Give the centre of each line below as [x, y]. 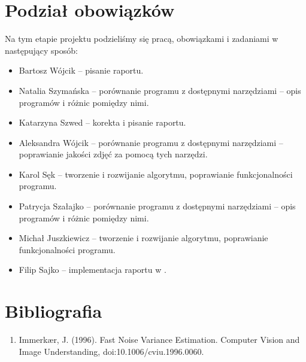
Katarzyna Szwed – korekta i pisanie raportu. [102, 122]
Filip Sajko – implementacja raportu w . [93, 270]
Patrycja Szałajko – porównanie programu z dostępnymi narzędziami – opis [157, 206]
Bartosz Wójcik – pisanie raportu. [81, 70]
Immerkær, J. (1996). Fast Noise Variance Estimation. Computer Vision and [159, 340]
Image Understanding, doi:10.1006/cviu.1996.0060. [111, 351]
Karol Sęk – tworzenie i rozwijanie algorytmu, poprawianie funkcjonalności [156, 174]
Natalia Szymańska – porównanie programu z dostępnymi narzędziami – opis [160, 90]
